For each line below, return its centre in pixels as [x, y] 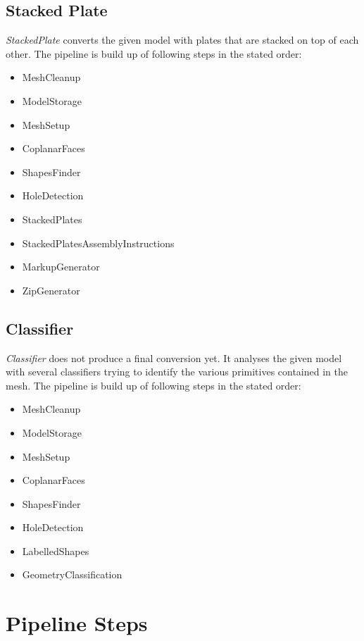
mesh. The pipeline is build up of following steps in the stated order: [153, 385]
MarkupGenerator [61, 267]
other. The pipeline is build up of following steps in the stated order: [154, 53]
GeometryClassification [72, 574]
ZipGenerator [51, 290]
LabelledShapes [56, 550]
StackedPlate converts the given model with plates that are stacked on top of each [182, 40]
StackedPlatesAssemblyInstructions [98, 243]
